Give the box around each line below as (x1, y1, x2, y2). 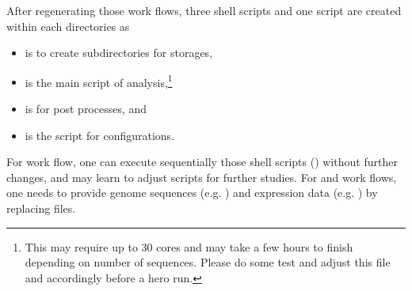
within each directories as (6, 17, 130, 34)
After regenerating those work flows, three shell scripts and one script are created (6, 2, 402, 18)
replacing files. (6, 200, 76, 216)
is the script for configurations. (25, 127, 174, 143)
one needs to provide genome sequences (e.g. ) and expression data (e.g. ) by (6, 184, 378, 201)
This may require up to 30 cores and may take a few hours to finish (25, 238, 353, 255)
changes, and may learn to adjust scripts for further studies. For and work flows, (6, 168, 397, 185)
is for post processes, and (25, 100, 147, 117)
